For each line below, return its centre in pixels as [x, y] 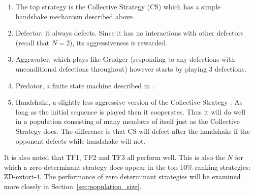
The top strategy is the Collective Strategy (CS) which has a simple [118, 6]
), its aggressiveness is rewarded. [118, 42]
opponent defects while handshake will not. [80, 140]
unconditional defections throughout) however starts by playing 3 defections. [131, 68]
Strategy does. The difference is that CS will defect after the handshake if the [133, 131]
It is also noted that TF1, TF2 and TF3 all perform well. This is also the [114, 157]
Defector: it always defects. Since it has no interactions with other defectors [129, 33]
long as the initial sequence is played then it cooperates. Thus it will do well [130, 111]
